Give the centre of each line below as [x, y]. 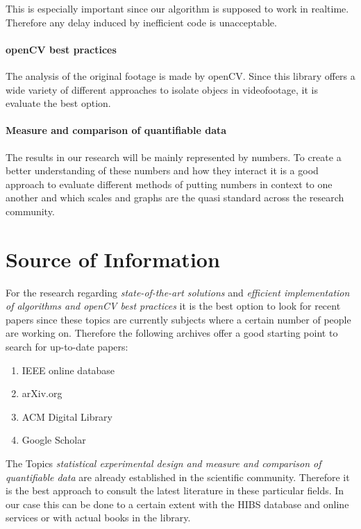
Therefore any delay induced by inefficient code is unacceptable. [141, 22]
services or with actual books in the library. [98, 518]
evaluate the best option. [58, 103]
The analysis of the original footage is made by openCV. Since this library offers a [180, 75]
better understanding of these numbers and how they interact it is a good [162, 170]
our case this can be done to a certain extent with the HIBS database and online [177, 504]
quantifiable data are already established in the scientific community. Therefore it [178, 477]
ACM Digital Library [67, 416]
